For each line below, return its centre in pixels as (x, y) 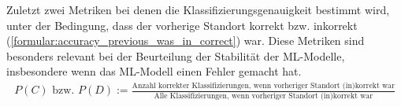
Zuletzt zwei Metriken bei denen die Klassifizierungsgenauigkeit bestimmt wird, (198, 9)
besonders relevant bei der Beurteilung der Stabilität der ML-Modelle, (176, 55)
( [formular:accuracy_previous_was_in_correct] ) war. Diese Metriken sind (186, 41)
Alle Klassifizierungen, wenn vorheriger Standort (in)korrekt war (264, 96)
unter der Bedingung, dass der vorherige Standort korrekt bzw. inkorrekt (182, 25)
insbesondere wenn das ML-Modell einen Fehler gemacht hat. (154, 71)
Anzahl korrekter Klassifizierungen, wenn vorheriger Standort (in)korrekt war (263, 85)
